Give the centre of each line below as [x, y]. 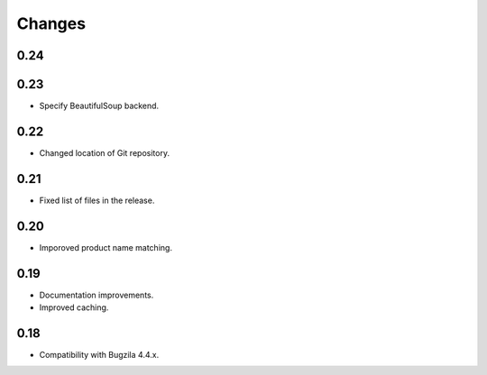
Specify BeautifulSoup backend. [99, 106]
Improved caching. [74, 307]
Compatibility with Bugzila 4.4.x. [99, 355]
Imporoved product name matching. [106, 247]
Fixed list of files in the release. [97, 200]
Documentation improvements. [96, 295]
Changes [51, 23]
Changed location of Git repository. [105, 152]
